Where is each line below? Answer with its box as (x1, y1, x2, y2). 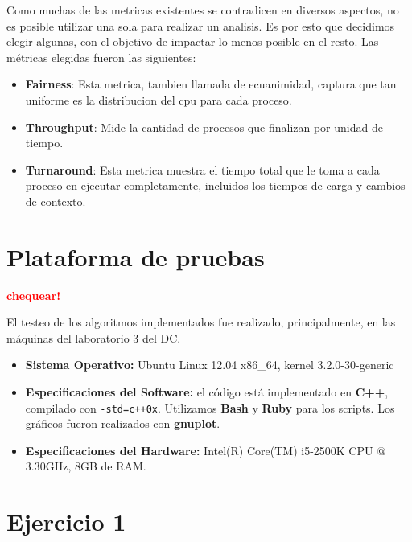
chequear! (6, 286, 61, 303)
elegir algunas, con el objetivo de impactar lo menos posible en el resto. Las (6, 33, 379, 50)
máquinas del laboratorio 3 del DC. (6, 329, 181, 346)
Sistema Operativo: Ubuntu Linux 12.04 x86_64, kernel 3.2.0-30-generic (25, 356, 394, 373)
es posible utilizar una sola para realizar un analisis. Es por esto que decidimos (6, 17, 395, 34)
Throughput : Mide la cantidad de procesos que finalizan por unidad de (25, 118, 383, 135)
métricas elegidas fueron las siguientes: (6, 48, 196, 65)
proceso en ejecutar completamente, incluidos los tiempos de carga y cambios (25, 177, 406, 194)
